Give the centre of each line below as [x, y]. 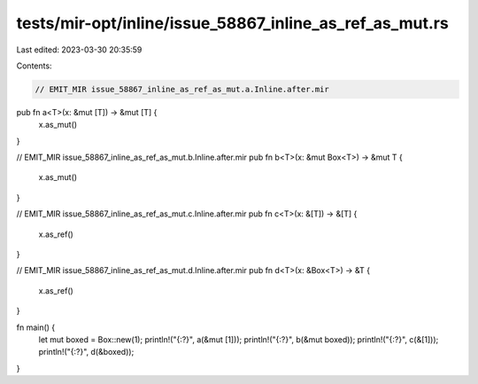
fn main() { [36, 327]
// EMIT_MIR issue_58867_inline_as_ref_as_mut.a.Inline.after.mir [182, 89]
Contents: [34, 66]
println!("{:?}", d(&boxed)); [86, 352]
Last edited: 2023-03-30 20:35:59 [79, 50]
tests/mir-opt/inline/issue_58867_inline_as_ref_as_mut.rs [232, 23]
